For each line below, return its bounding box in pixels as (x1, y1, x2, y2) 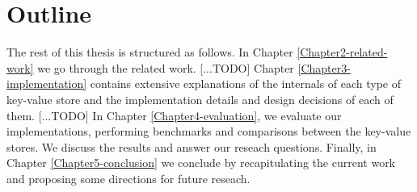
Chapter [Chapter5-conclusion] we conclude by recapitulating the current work (6, 154, 396, 171)
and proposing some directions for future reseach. (6, 169, 251, 186)
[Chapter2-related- (297, 44, 388, 61)
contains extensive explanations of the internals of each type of (90, 75, 402, 92)
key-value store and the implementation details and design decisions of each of (6, 90, 394, 107)
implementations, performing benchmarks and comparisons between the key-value (6, 123, 411, 140)
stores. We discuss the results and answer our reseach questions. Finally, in (6, 138, 377, 155)
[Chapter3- (297, 59, 351, 76)
